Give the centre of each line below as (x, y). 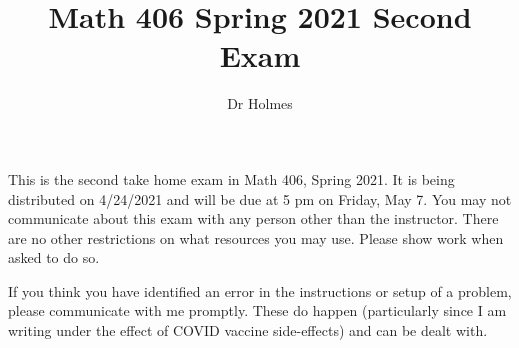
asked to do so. (54, 257)
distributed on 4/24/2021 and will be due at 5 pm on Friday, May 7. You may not (260, 198)
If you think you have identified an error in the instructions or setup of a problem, (260, 290)
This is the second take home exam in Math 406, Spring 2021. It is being (231, 178)
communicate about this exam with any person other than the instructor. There (253, 218)
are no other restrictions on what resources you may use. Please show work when (256, 237)
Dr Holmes (260, 103)
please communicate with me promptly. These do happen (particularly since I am (257, 310)
